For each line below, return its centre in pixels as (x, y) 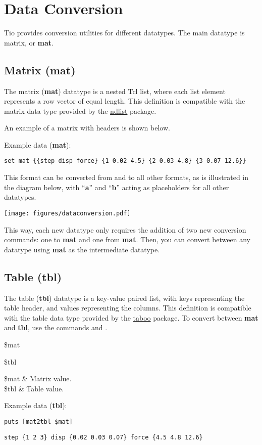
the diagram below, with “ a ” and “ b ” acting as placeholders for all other (117, 187)
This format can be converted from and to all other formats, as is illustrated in (126, 177)
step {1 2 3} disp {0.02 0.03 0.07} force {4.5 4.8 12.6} (103, 437)
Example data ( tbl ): (36, 405)
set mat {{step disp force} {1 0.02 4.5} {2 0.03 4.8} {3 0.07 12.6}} (125, 161)
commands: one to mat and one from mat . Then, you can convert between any (127, 239)
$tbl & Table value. (34, 388)
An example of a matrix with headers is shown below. (87, 128)
